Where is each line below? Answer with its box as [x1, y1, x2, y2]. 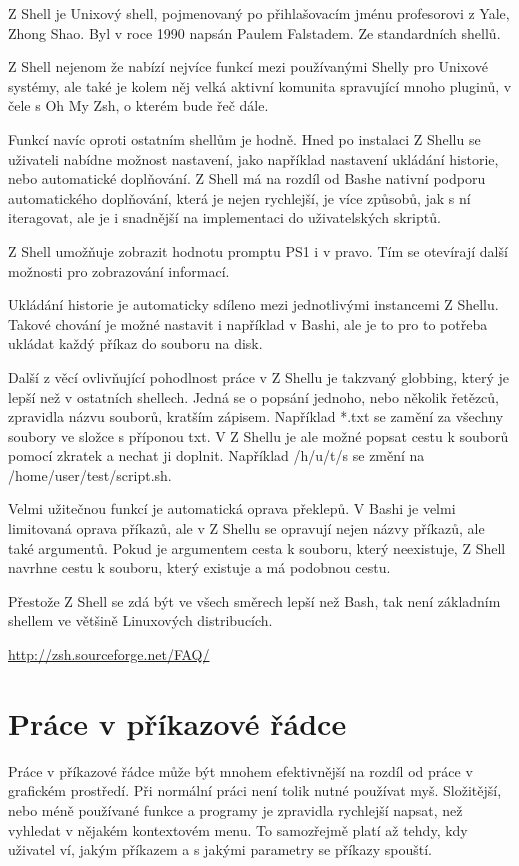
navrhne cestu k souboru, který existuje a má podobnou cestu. [8, 557, 391, 578]
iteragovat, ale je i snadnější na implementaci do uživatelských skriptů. [8, 207, 441, 228]
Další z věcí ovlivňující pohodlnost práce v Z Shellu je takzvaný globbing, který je [8, 366, 509, 387]
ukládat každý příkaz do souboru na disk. [8, 333, 263, 354]
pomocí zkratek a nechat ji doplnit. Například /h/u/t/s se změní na [8, 445, 425, 466]
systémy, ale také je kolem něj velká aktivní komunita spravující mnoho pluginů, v [8, 75, 512, 96]
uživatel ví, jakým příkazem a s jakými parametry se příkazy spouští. [8, 839, 432, 860]
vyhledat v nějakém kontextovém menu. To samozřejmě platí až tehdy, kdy [8, 819, 468, 840]
